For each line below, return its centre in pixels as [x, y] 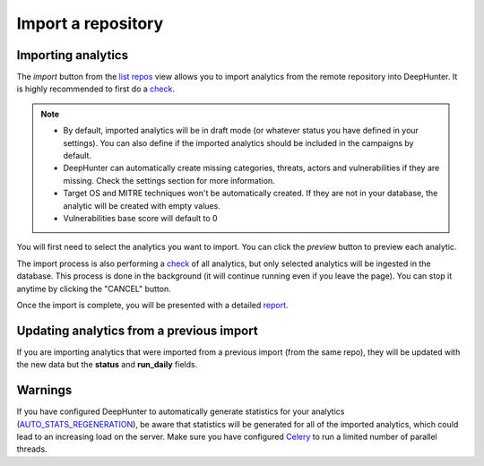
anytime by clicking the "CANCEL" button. [94, 289]
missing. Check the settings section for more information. [169, 180]
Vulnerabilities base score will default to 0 [141, 218]
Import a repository [90, 23]
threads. [32, 449]
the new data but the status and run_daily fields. [107, 365]
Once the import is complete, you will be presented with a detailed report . [152, 305]
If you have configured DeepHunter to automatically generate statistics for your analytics [181, 411]
